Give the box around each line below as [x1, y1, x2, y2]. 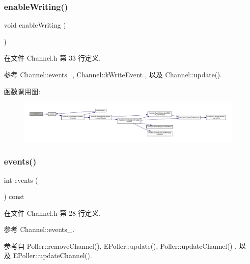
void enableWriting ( [4, 20, 66, 30]
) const [4, 191, 25, 201]
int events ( [4, 174, 38, 185]
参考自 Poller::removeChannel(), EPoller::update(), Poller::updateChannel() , [4, 240, 237, 251]
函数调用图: [4, 86, 40, 96]
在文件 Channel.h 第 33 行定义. [4, 53, 101, 63]
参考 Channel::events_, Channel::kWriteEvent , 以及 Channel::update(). [4, 69, 222, 79]
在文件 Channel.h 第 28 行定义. [4, 207, 101, 218]
